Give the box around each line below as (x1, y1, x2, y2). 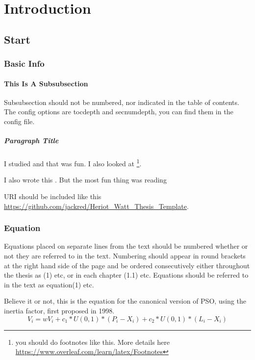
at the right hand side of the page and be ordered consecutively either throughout (4, 260, 250, 270)
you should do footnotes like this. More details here (15, 336, 170, 347)
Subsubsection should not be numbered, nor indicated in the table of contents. (4, 97, 239, 107)
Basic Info (4, 57, 45, 70)
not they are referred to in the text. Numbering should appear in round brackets (4, 250, 246, 260)
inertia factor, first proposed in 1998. (4, 305, 115, 315)
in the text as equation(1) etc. (4, 279, 94, 289)
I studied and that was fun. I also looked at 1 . (4, 157, 142, 168)
